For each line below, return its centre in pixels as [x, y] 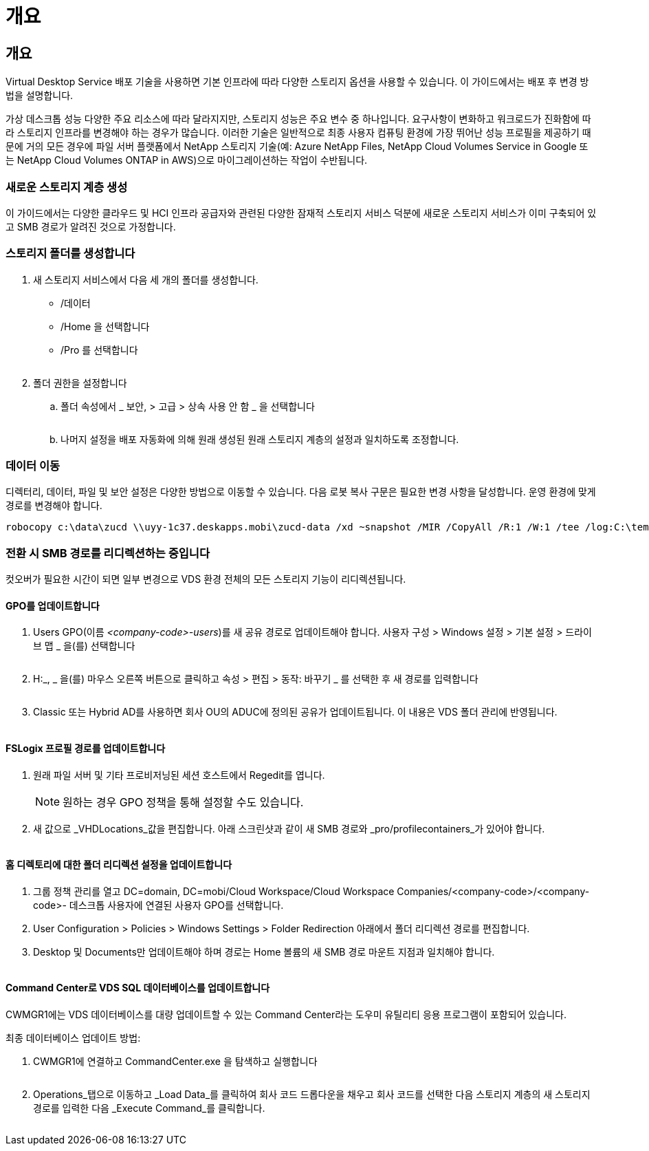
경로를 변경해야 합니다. [54, 506]
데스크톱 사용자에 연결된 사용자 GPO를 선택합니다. [176, 905]
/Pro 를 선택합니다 [99, 349]
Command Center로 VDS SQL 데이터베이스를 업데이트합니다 [138, 988]
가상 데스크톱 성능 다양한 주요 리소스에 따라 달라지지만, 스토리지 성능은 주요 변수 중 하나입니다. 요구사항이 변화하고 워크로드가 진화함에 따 [298, 119]
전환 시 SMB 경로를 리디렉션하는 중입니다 [108, 553]
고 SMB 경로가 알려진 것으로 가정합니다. [91, 226]
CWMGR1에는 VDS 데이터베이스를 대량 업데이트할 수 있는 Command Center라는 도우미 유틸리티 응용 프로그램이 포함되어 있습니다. [286, 1015]
